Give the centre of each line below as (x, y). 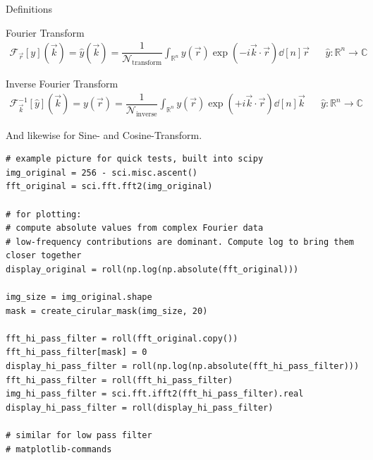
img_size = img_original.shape (79, 297)
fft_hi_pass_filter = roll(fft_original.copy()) (122, 338)
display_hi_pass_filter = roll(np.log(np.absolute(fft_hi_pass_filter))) (183, 367)
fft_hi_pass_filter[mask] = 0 (77, 352)
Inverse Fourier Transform (62, 84)
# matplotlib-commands (59, 449)
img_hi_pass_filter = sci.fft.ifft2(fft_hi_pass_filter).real (155, 394)
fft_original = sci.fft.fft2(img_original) (109, 187)
